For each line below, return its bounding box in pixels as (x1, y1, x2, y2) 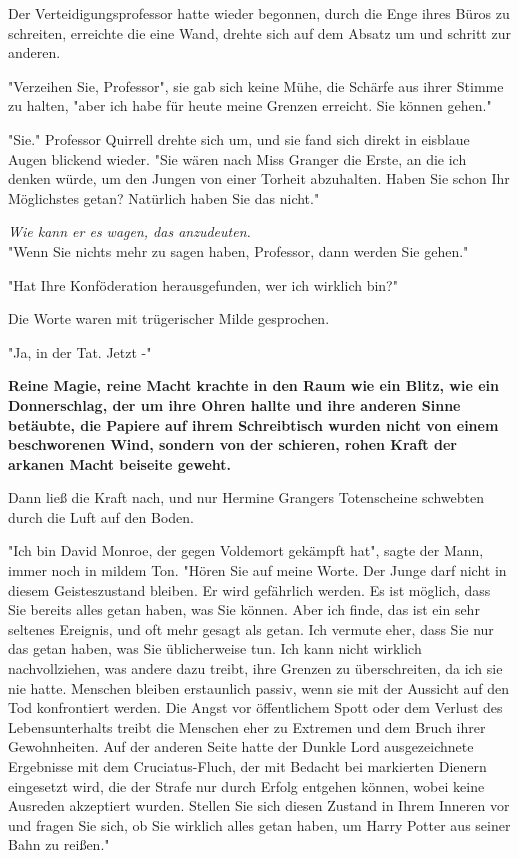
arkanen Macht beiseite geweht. (8, 453, 232, 474)
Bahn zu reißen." (8, 834, 110, 855)
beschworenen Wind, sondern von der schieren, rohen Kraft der (8, 434, 457, 455)
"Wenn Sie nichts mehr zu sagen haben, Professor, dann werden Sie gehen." (8, 240, 469, 261)
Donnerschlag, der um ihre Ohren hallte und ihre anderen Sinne (8, 394, 461, 415)
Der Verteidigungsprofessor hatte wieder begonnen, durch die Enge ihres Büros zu (8, 3, 510, 23)
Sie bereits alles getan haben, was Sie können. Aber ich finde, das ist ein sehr (8, 599, 480, 620)
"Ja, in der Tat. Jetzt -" (8, 341, 152, 362)
